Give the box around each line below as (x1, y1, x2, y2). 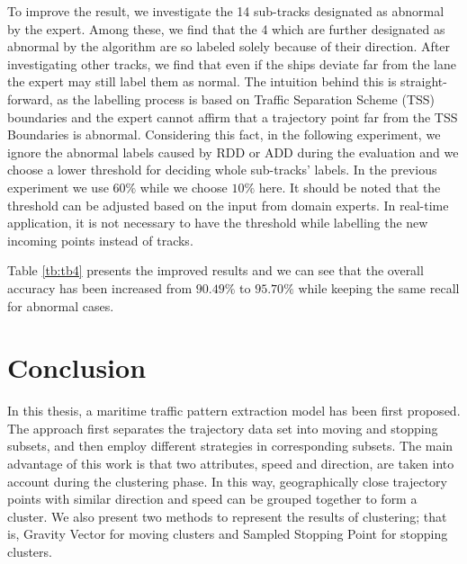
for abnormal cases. (7, 296, 114, 315)
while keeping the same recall (298, 278, 460, 297)
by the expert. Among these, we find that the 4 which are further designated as (7, 19, 445, 38)
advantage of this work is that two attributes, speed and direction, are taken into (7, 454, 454, 472)
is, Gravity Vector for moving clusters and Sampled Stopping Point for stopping (7, 524, 448, 543)
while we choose (139, 177, 228, 196)
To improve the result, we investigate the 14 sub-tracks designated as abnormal (7, 2, 445, 20)
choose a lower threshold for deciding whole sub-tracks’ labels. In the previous (7, 160, 437, 179)
